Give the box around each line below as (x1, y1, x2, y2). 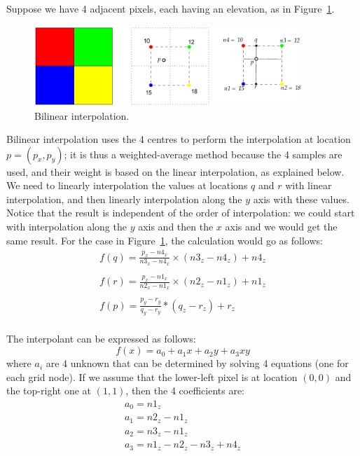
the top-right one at (6, 383, 91, 398)
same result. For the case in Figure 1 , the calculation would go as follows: (6, 233, 323, 247)
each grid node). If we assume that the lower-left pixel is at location (6, 369, 298, 384)
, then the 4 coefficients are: (125, 383, 244, 398)
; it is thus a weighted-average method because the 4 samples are (64, 146, 342, 161)
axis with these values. (253, 191, 349, 206)
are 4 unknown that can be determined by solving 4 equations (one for (46, 356, 349, 371)
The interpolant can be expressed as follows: (6, 331, 196, 346)
